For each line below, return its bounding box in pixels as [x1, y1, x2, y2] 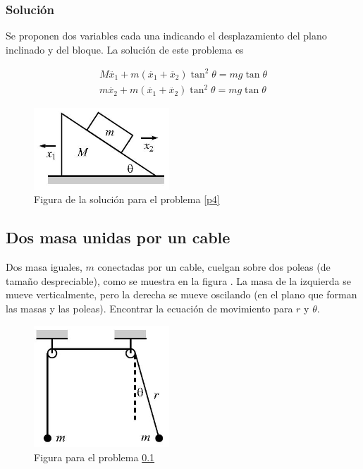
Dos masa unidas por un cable [6, 226, 230, 248]
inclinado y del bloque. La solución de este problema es [6, 42, 244, 56]
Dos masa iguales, [6, 260, 82, 274]
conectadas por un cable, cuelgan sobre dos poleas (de [97, 260, 331, 274]
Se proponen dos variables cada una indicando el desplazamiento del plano [6, 28, 327, 43]
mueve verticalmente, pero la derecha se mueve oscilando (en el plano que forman [6, 287, 357, 302]
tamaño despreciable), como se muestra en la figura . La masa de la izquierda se [6, 273, 351, 288]
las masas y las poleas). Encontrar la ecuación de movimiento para [6, 300, 293, 315]
